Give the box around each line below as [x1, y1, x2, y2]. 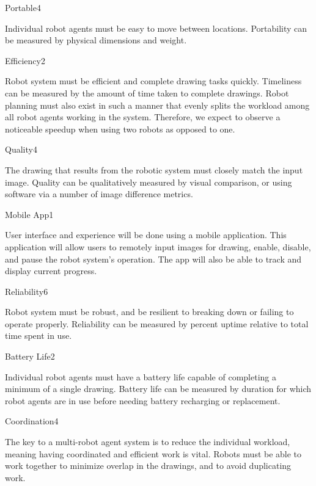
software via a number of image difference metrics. [5, 187, 193, 200]
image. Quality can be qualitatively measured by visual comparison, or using [5, 175, 292, 188]
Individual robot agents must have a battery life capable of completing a [5, 370, 276, 383]
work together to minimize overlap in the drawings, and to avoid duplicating [5, 459, 292, 472]
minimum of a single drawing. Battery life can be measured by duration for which [5, 382, 312, 395]
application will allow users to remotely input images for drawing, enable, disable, [5, 240, 311, 253]
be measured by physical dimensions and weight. [5, 34, 187, 46]
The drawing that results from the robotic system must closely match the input [5, 163, 303, 176]
